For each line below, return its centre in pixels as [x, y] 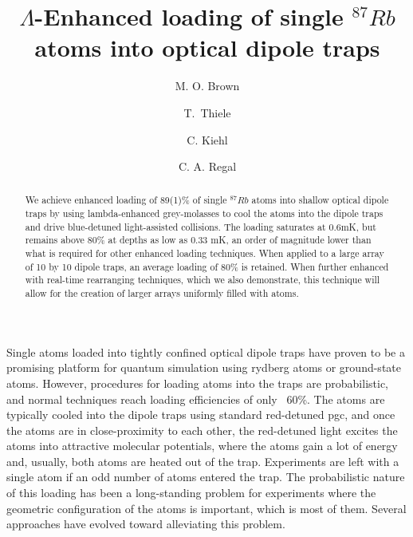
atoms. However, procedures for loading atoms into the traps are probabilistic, [197, 383]
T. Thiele [207, 112]
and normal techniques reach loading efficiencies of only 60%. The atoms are [196, 399]
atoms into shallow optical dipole [320, 200]
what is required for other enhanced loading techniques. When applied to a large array [205, 253]
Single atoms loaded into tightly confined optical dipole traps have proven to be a [206, 351]
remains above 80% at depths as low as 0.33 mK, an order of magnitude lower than [198, 240]
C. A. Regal [207, 166]
